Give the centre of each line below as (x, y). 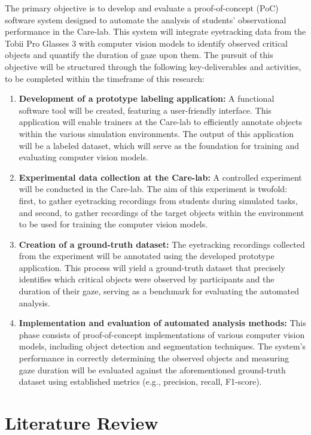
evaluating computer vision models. (83, 157)
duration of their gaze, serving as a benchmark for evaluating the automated (159, 291)
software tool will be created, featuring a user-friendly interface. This (145, 110)
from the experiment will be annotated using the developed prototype (147, 256)
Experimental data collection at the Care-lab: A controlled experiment (160, 177)
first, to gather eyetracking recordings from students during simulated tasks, (158, 200)
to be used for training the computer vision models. (113, 224)
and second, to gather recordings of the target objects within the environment (161, 212)
